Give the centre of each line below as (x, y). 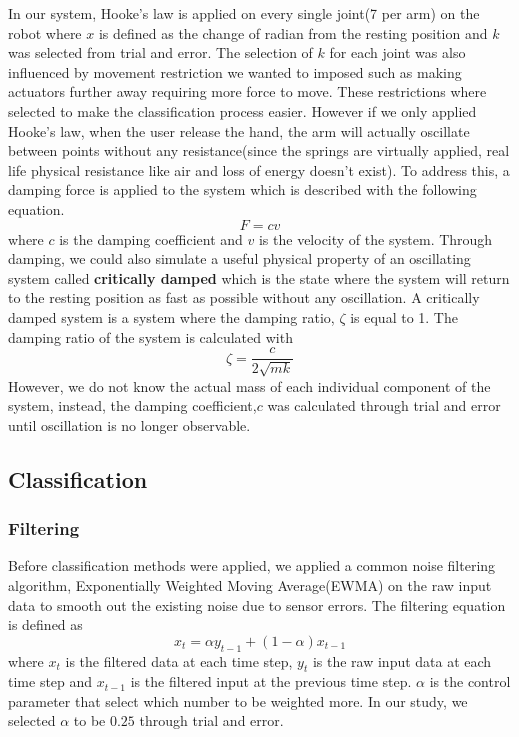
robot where (45, 32)
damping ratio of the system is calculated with (150, 336)
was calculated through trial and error (384, 405)
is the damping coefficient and (151, 238)
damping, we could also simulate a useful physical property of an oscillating (239, 258)
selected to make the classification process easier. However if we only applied (242, 110)
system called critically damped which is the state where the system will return (259, 277)
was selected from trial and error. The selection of (160, 52)
